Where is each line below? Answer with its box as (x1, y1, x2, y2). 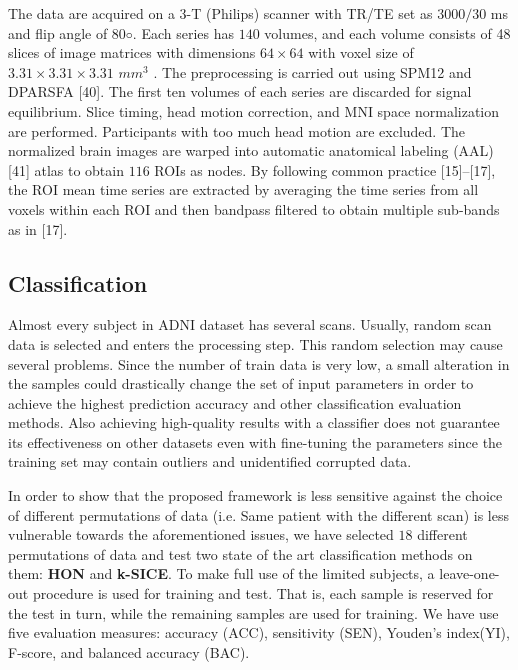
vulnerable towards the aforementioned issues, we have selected (8, 524, 394, 545)
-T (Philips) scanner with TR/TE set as (186, 3, 433, 23)
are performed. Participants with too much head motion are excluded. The (8, 120, 466, 141)
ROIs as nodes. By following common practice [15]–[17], (154, 159, 496, 180)
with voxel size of (308, 42, 414, 63)
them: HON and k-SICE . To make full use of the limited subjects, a (8, 563, 435, 584)
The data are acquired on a (8, 3, 175, 23)
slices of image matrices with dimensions (8, 42, 256, 63)
